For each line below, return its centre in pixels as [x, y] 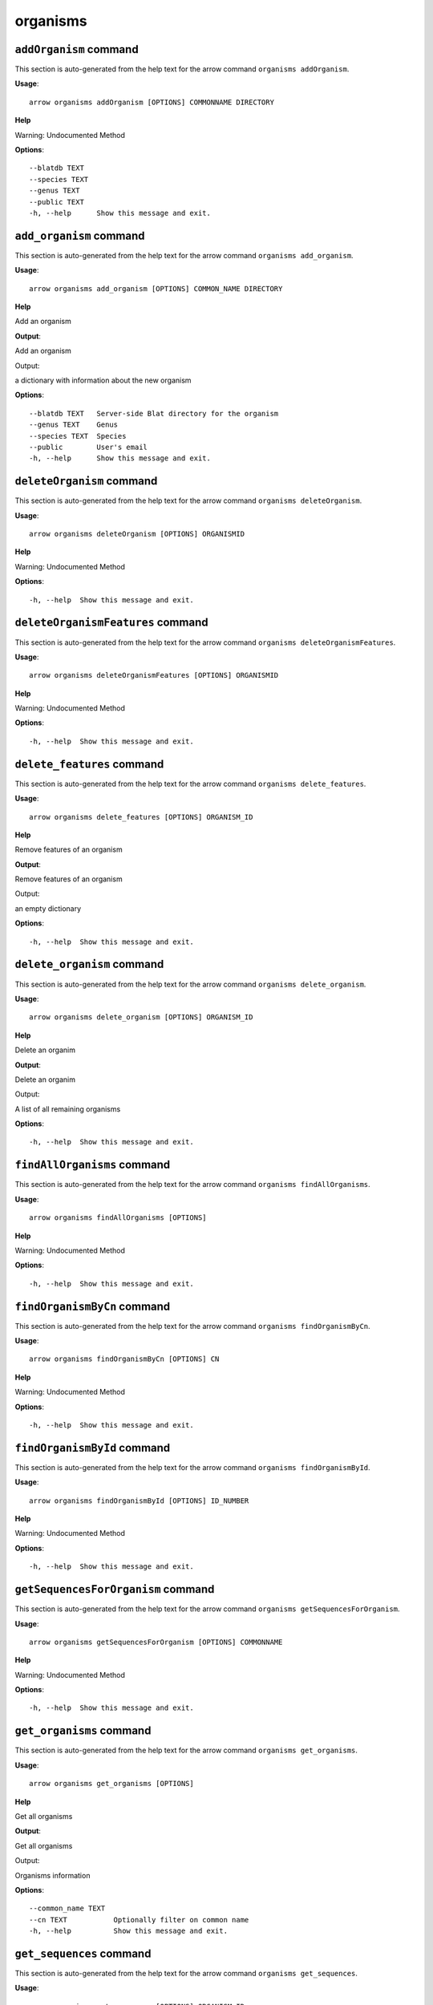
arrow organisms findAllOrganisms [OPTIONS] [118, 1218]
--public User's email [89, 447]
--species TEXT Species [78, 436]
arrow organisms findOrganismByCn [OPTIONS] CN [124, 1359]
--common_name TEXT [67, 1908]
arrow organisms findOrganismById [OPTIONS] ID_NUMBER [139, 1501]
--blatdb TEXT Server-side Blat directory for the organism [154, 413]
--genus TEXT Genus [74, 425]
